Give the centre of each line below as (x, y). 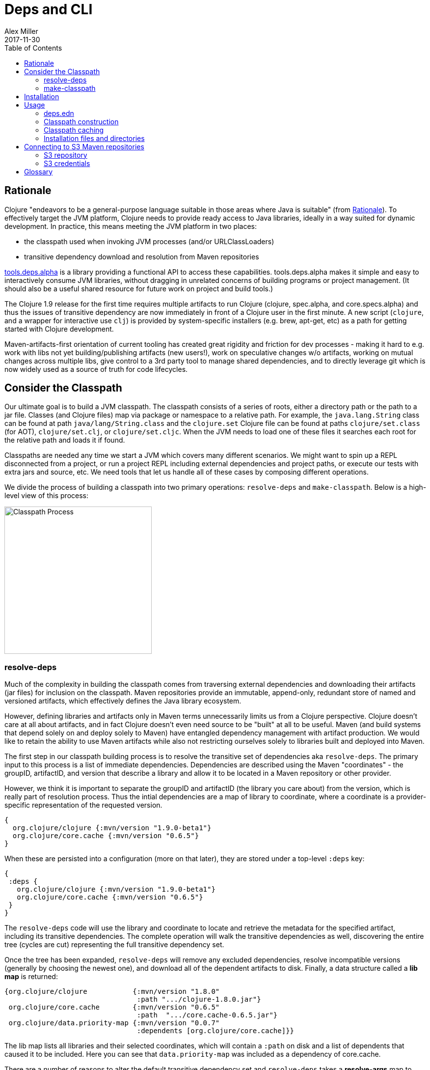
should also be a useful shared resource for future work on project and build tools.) (139, 288)
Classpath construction (81, 121)
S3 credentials (67, 163)
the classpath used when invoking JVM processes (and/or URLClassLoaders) (149, 241)
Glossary (39, 171)
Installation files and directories (94, 138)
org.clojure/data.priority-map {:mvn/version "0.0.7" (114, 1023)
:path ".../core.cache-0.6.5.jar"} (207, 1015)
